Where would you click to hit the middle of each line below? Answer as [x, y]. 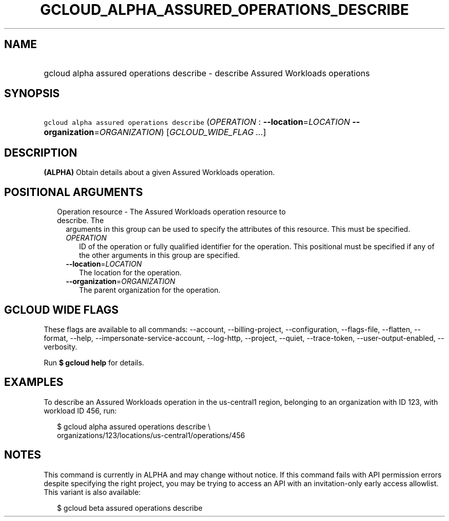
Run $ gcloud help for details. [94, 362]
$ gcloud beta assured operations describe [130, 508]
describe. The [80, 221]
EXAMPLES [34, 382]
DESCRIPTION [41, 153]
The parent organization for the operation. [150, 290]
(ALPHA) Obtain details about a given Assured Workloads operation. [159, 172]
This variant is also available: [92, 492]
